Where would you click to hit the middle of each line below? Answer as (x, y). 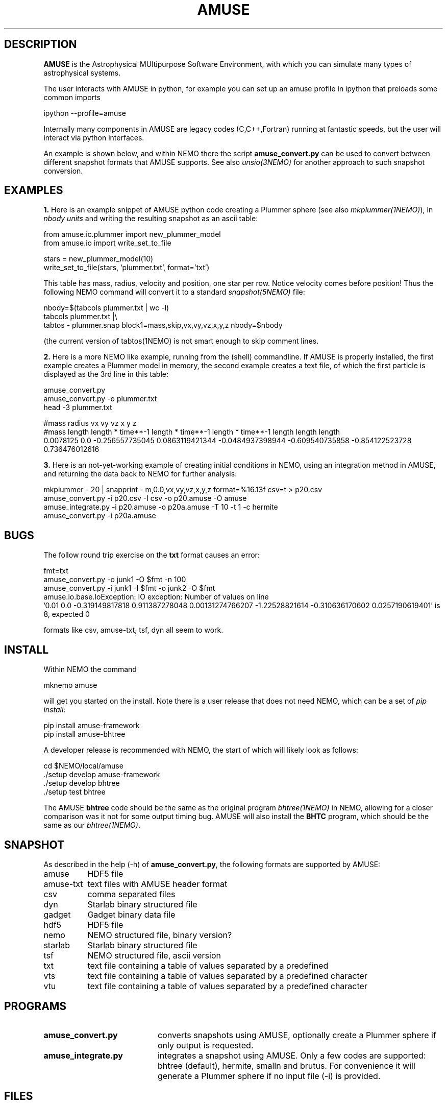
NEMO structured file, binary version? (160, 935)
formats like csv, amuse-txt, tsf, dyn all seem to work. (133, 630)
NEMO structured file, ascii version (154, 955)
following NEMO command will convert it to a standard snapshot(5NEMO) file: (174, 292)
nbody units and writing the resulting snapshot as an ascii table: (151, 219)
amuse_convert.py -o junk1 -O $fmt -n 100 (115, 580)
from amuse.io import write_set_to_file (107, 243)
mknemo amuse (70, 685)
